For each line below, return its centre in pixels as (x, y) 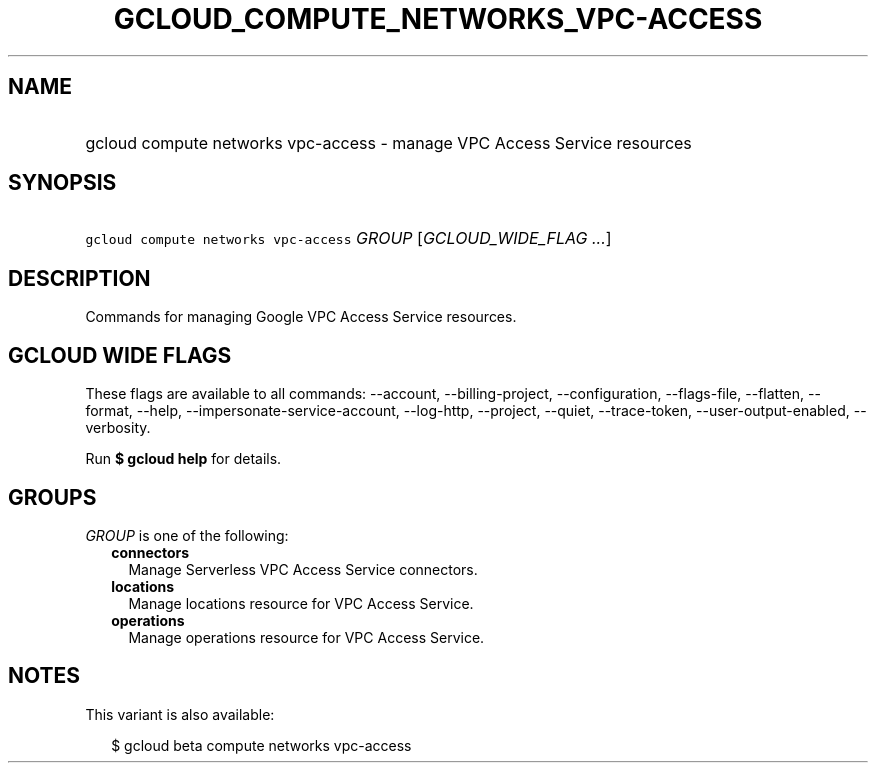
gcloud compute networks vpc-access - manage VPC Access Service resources (388, 142)
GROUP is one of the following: (187, 535)
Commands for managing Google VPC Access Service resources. (301, 317)
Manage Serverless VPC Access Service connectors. (303, 569)
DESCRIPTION (79, 278)
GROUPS (52, 497)
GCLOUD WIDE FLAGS (120, 355)
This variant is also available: (180, 714)
